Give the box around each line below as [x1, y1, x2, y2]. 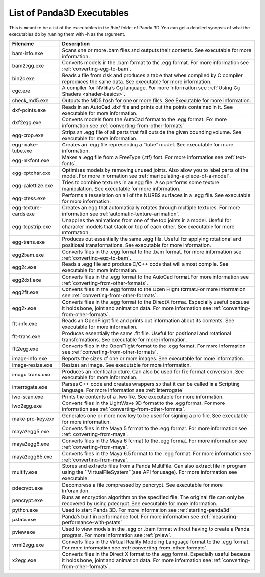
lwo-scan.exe [12, 393, 44, 400]
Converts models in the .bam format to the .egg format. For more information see [62, 59, 249, 66]
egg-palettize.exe [12, 182, 53, 189]
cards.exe [12, 210, 35, 217]
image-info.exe [12, 355, 47, 362]
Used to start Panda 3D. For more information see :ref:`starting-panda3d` [62, 507, 231, 514]
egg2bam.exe [12, 251, 44, 258]
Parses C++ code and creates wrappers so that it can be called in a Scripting [62, 381, 240, 388]
